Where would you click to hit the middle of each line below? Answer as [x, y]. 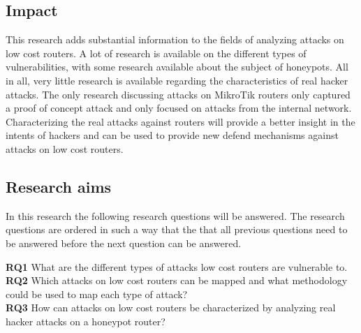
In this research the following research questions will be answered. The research [175, 215]
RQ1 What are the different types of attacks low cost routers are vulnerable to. [177, 266]
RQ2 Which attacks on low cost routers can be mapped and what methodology [177, 280]
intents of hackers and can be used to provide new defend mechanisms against [172, 135]
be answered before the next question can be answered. [124, 243]
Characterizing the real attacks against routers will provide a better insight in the [180, 121]
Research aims [59, 186]
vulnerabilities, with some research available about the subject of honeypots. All [177, 67]
